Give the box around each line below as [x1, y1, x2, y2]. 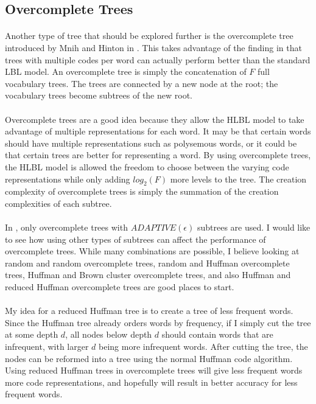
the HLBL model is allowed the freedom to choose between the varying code [5, 160, 289, 173]
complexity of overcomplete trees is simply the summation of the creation [5, 185, 279, 198]
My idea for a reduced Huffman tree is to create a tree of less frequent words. [5, 304, 293, 317]
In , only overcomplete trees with [5, 221, 128, 234]
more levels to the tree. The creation [170, 172, 307, 185]
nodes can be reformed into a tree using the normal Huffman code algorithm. [5, 352, 293, 364]
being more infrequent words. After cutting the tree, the [99, 340, 308, 353]
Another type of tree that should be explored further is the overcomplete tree [5, 29, 293, 42]
